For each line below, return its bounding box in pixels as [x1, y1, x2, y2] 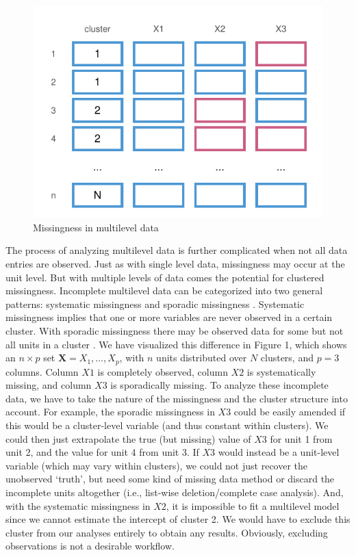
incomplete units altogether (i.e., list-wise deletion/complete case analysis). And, [5, 485, 344, 499]
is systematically [246, 364, 316, 378]
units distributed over [156, 350, 247, 365]
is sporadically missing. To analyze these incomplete [110, 378, 329, 392]
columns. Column [5, 364, 79, 378]
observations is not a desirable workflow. [5, 539, 175, 553]
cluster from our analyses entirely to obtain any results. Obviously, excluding [5, 525, 328, 539]
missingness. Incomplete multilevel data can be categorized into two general [5, 283, 323, 298]
